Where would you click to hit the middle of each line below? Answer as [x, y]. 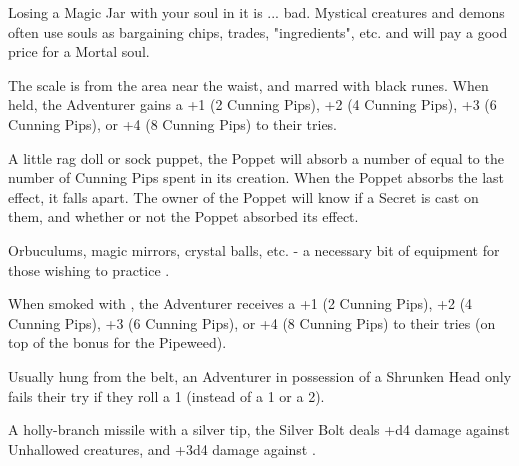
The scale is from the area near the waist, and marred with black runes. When [248, 84]
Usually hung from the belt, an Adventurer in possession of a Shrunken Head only [260, 375]
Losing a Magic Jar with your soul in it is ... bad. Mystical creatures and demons [256, 12]
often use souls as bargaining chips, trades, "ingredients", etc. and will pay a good [258, 31]
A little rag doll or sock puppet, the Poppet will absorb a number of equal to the [256, 157]
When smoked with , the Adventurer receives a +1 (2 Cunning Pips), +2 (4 [240, 303]
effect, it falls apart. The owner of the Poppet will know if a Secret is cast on [243, 196]
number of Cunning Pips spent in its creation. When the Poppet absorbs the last [256, 177]
